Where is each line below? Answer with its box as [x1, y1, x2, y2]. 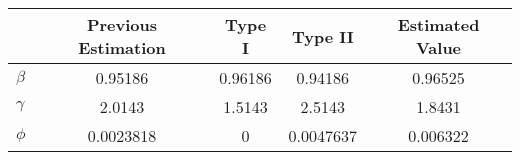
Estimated [397, 13, 480, 36]
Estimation [78, 36, 166, 59]
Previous [86, 13, 158, 36]
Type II [291, 24, 354, 48]
